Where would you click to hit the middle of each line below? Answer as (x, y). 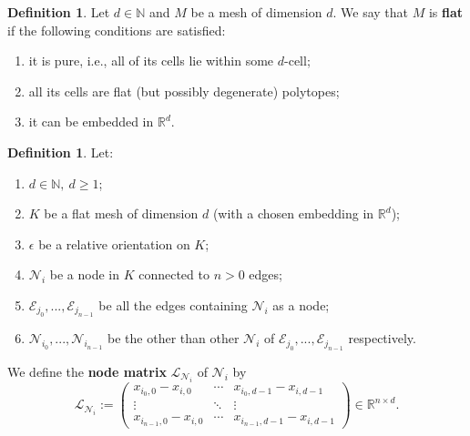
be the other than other (174, 338)
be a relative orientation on (114, 243)
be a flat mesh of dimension (121, 213)
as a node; (301, 304)
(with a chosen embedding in (293, 213)
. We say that (371, 12)
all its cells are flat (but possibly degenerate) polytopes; (184, 91)
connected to (174, 274)
